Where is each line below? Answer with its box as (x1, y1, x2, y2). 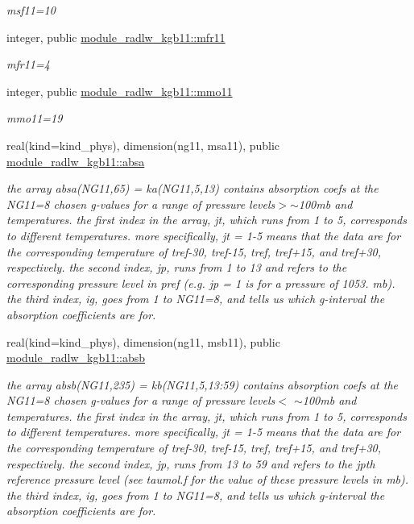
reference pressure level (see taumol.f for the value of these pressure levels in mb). (6, 471, 409, 488)
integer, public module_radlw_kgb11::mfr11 (6, 28, 226, 45)
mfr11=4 (6, 56, 50, 73)
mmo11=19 (6, 110, 63, 127)
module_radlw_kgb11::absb (6, 349, 146, 366)
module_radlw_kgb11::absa (6, 152, 145, 169)
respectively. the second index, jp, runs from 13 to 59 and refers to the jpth (6, 455, 375, 472)
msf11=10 (6, 2, 56, 18)
